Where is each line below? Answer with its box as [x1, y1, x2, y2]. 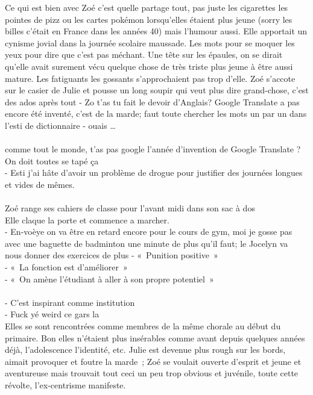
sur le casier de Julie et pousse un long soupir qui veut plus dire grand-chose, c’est [5, 84, 309, 96]
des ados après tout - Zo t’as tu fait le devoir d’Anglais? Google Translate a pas [5, 95, 300, 108]
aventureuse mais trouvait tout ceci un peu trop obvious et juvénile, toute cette [5, 367, 299, 379]
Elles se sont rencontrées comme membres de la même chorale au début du [5, 320, 281, 332]
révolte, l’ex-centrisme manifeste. [5, 379, 126, 391]
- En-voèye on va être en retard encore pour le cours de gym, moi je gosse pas [5, 225, 292, 238]
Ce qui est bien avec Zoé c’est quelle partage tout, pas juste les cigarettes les [5, 1, 288, 13]
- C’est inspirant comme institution [5, 296, 135, 308]
